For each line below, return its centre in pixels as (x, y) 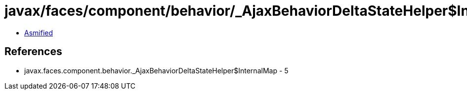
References (33, 52)
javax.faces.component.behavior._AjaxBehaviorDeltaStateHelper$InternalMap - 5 (156, 70)
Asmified (39, 32)
